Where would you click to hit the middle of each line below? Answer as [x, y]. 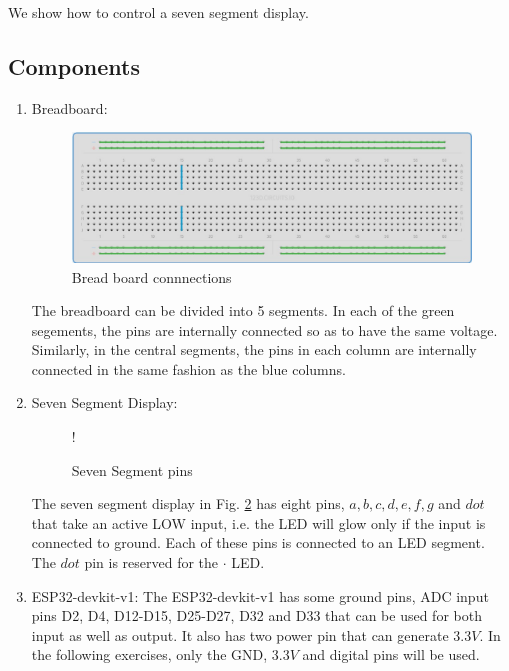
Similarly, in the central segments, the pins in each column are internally [254, 349]
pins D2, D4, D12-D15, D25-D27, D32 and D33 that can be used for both [256, 615]
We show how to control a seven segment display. [158, 12]
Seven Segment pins [132, 469]
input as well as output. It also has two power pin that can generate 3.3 [251, 634]
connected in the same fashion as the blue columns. [188, 368]
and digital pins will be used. [391, 654]
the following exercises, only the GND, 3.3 [160, 654]
